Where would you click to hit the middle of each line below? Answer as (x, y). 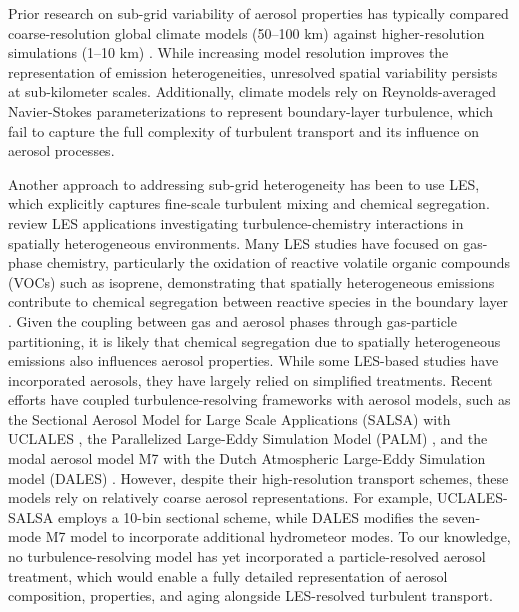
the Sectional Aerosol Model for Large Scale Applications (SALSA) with (229, 418)
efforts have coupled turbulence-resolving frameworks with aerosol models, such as (259, 399)
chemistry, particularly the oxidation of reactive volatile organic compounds (278, 262)
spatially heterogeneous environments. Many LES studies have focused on (233, 242)
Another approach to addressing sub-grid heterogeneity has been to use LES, (244, 183)
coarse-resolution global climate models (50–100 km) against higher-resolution (246, 32)
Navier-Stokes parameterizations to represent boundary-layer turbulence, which (251, 110)
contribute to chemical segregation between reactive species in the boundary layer (258, 301)
